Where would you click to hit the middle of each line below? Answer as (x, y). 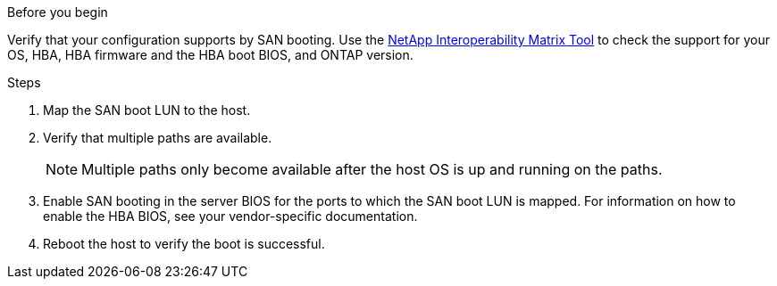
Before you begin (58, 12)
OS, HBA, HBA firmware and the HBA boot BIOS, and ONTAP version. (210, 55)
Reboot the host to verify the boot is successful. (184, 244)
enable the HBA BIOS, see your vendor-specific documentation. (230, 216)
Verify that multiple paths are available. (158, 138)
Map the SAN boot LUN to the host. (147, 110)
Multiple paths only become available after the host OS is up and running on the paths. (372, 169)
